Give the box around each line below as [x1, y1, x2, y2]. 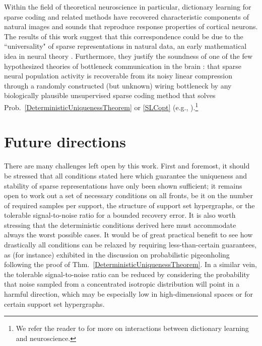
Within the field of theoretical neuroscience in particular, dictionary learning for [4, 2, 251, 12]
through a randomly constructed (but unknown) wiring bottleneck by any [4, 80, 232, 91]
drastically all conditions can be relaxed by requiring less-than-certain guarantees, [4, 239, 257, 250]
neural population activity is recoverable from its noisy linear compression [4, 70, 232, 81]
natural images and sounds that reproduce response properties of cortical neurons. [4, 21, 258, 32]
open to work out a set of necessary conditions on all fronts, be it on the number [4, 190, 253, 201]
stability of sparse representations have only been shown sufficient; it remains [4, 180, 242, 191]
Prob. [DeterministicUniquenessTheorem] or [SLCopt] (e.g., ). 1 [4, 100, 199, 112]
